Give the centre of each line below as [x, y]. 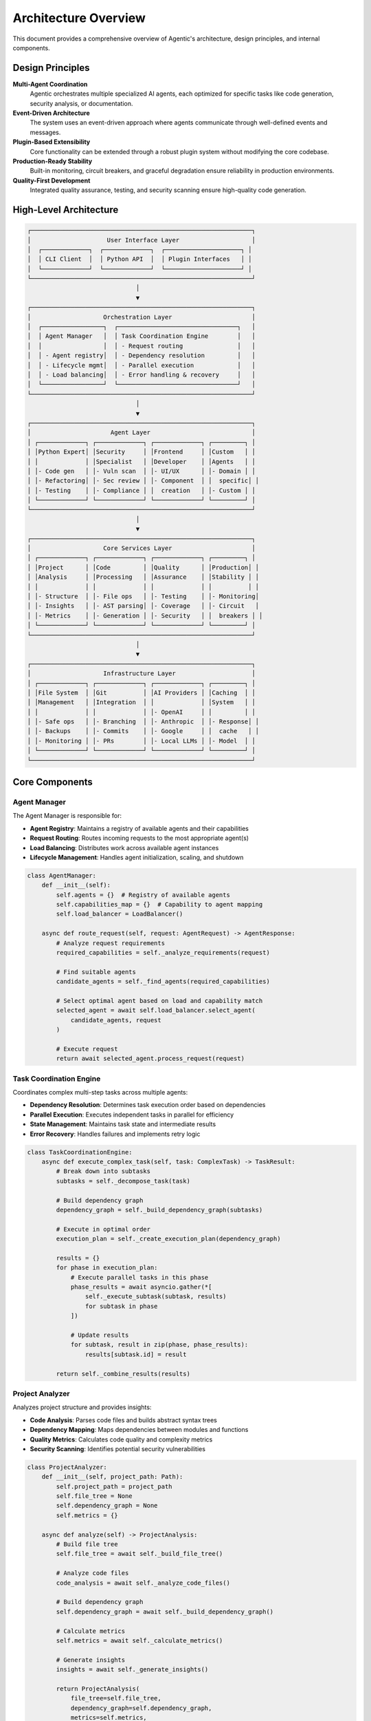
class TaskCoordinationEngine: [80, 1152]
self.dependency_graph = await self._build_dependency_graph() [165, 1612]
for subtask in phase [121, 1306]
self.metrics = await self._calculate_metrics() [139, 1640]
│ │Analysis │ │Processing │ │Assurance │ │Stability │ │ [143, 577]
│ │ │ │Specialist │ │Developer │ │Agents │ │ [141, 462]
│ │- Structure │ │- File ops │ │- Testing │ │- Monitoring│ [143, 596]
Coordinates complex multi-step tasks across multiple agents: [100, 1092]
